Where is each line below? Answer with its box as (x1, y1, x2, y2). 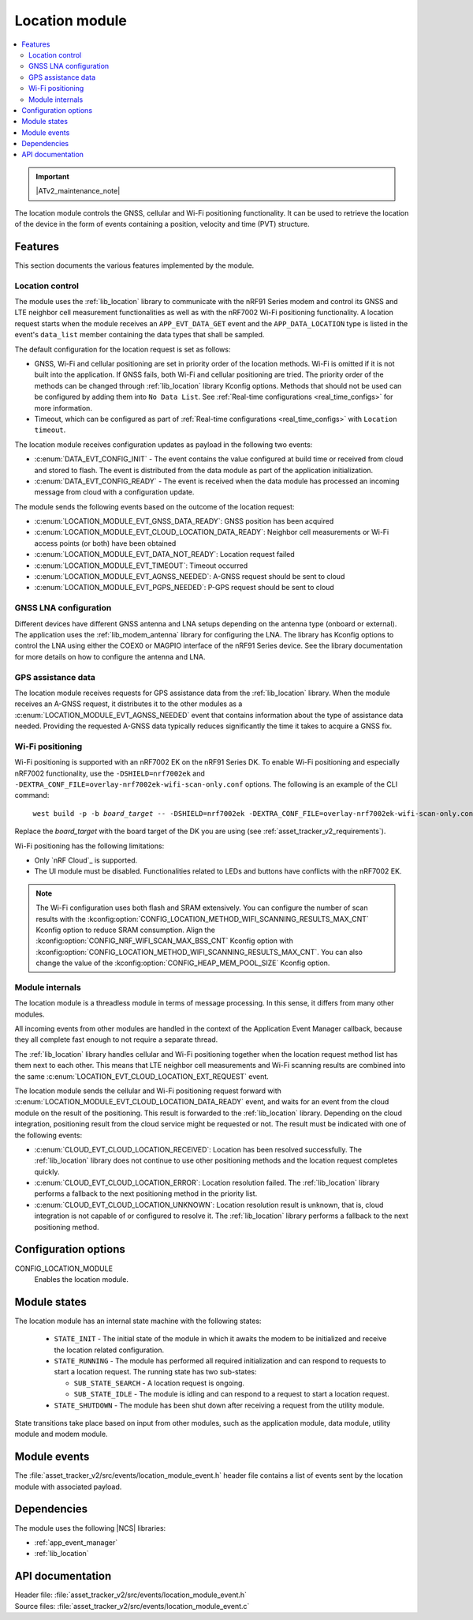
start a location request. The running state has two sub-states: (54, 1367, 257, 1377)
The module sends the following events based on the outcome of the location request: (14, 502, 295, 511)
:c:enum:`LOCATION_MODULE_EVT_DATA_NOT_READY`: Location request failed (34, 550, 295, 559)
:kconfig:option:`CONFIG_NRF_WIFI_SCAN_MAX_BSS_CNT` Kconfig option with (35, 936, 293, 945)
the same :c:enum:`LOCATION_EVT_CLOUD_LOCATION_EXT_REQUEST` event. (14, 1071, 270, 1081)
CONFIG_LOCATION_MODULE (14, 1264, 114, 1273)
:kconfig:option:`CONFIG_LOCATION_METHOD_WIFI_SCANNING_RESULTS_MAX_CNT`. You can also (35, 947, 363, 957)
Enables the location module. (34, 1274, 129, 1284)
